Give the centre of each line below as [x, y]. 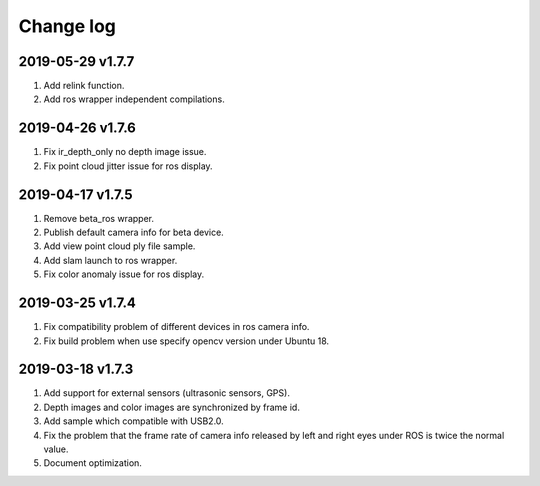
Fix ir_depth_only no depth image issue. [125, 152]
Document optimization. [92, 463]
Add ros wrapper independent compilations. [134, 99]
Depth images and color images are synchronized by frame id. [171, 407]
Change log [67, 26]
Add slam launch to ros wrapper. [110, 260]
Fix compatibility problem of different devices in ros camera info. [176, 327]
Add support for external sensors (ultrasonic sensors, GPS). [166, 393]
